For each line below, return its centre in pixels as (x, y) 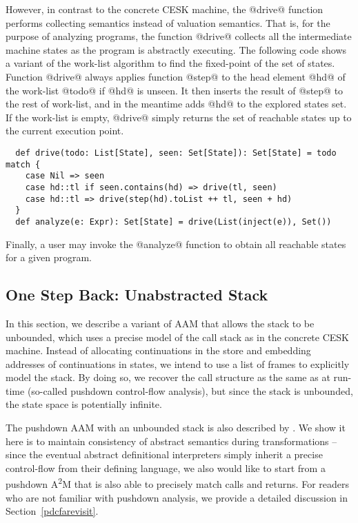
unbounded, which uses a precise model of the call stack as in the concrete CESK (178, 337)
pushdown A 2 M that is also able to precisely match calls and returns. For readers (177, 483)
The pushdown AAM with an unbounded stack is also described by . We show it (176, 428)
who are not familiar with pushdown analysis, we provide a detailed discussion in (177, 497)
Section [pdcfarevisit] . (52, 511)
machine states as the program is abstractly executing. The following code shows (176, 49)
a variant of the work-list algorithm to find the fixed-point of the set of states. (170, 63)
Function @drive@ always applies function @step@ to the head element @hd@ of (176, 76)
